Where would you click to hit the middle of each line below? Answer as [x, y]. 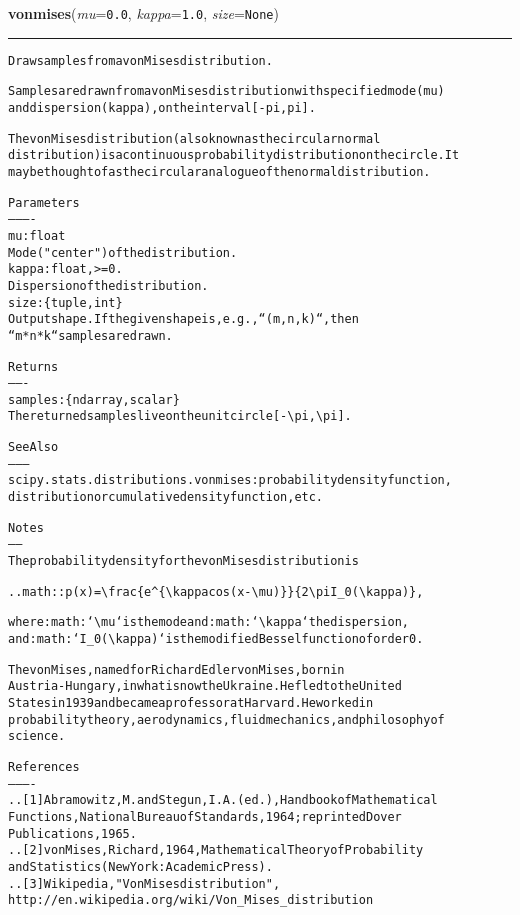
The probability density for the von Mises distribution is [183, 561]
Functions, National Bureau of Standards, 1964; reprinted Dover [205, 816]
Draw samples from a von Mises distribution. [140, 60]
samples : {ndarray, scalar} [94, 399]
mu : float [37, 235]
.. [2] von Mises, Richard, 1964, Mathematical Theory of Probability [216, 850]
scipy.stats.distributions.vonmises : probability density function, [230, 480]
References [44, 766]
